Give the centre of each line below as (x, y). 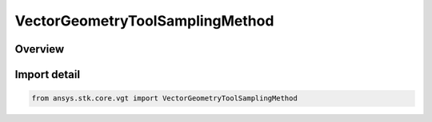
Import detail (47, 75)
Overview (40, 49)
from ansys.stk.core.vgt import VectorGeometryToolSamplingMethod (164, 98)
